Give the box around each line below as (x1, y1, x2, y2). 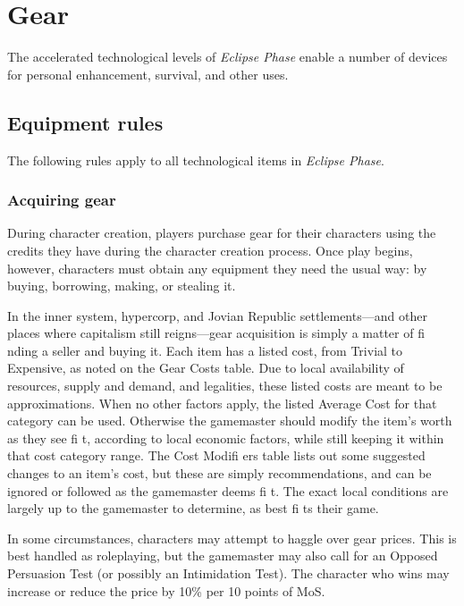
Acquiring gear (7, 189, 116, 211)
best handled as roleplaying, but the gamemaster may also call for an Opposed (7, 546, 438, 565)
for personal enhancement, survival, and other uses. (7, 64, 289, 83)
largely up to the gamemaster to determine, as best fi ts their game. (7, 499, 379, 518)
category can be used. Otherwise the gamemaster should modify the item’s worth (7, 411, 452, 430)
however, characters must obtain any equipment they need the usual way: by (7, 258, 427, 277)
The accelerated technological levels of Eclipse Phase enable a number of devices (7, 47, 448, 66)
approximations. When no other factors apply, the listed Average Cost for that (7, 393, 437, 412)
